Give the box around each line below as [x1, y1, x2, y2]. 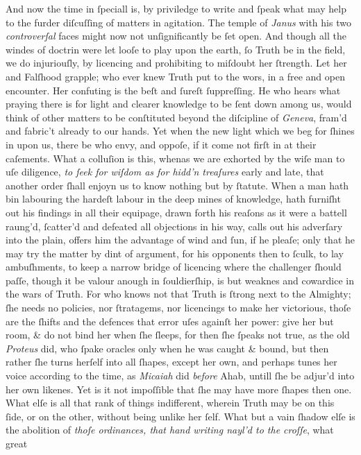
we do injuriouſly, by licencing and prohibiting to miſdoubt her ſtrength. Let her [6, 55, 347, 70]
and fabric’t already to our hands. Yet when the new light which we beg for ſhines [6, 123, 355, 138]
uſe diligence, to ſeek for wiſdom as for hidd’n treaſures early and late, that [6, 164, 324, 179]
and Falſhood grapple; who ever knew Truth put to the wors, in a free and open [6, 69, 345, 83]
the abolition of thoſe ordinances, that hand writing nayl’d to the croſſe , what [6, 422, 334, 437]
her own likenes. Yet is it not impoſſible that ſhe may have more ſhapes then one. [6, 381, 352, 396]
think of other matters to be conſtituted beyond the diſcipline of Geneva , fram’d [6, 110, 347, 124]
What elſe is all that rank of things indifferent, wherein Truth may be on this [6, 395, 335, 410]
